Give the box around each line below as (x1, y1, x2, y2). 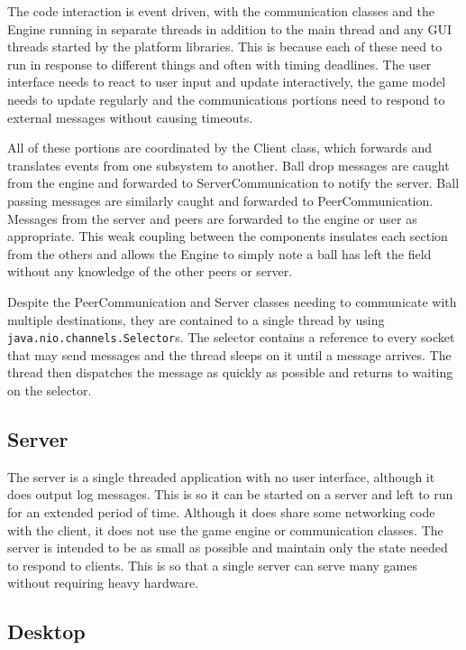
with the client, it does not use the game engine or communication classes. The (7, 520, 443, 539)
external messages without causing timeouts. (7, 107, 253, 126)
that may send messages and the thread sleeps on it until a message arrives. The (7, 345, 452, 364)
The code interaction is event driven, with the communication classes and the (7, 2, 435, 20)
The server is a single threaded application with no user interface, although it (7, 467, 435, 486)
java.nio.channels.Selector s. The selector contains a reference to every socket (7, 328, 455, 347)
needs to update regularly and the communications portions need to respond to (7, 89, 445, 108)
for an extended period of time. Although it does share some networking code (7, 502, 435, 521)
